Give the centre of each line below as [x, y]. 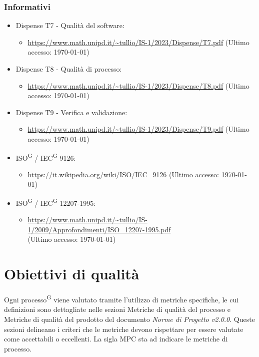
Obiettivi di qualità [72, 274]
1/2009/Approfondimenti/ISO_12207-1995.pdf [99, 229]
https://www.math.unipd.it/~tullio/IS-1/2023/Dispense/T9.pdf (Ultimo [138, 129]
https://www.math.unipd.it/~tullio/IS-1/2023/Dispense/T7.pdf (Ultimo [138, 42]
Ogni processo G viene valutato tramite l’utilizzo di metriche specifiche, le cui [121, 299]
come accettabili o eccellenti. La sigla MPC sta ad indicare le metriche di [116, 339]
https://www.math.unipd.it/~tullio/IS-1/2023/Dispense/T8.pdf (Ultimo [138, 85]
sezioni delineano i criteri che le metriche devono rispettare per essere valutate [124, 329]
